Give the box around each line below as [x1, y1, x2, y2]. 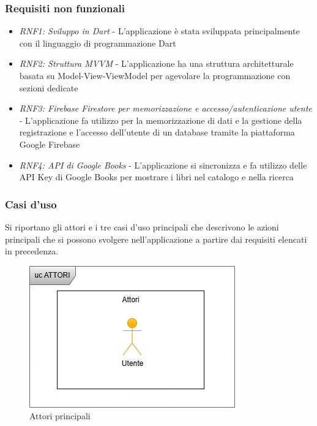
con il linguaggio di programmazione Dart [19, 36, 176, 49]
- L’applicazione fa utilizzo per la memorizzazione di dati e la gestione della [19, 113, 302, 126]
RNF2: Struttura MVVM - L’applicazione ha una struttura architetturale [19, 57, 294, 70]
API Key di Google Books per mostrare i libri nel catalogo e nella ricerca [19, 170, 294, 183]
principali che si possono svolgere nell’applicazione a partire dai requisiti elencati [5, 232, 307, 245]
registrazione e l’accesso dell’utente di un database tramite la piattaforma [19, 126, 295, 139]
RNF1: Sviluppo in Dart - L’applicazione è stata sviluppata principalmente [19, 25, 300, 37]
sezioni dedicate [19, 81, 78, 94]
